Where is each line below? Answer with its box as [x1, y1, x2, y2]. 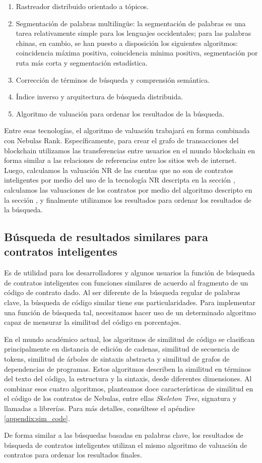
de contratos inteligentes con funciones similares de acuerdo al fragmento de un [4, 277, 248, 287]
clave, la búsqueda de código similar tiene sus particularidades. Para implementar [4, 297, 255, 308]
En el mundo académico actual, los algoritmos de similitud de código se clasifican [4, 333, 255, 344]
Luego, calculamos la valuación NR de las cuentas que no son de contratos [4, 164, 233, 175]
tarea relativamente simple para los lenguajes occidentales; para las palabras [16, 28, 251, 38]
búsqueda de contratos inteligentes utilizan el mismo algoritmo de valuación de [4, 439, 247, 450]
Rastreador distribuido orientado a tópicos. [16, 1, 149, 11]
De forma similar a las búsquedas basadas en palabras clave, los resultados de [4, 430, 243, 440]
